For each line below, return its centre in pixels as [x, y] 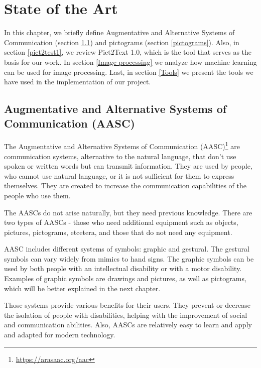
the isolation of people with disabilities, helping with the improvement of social [126, 315]
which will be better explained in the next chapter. [82, 288]
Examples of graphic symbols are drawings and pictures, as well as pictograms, [125, 278]
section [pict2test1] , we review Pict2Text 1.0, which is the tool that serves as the [128, 52]
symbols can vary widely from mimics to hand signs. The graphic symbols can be [129, 258]
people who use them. [37, 195]
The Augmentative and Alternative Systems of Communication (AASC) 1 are [122, 145]
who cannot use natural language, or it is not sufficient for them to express [119, 175]
